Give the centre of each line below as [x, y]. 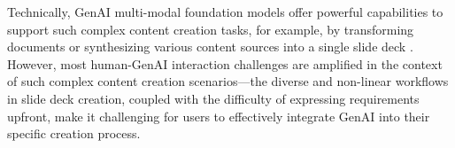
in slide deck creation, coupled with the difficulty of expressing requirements [213, 98]
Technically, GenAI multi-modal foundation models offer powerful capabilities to [225, 12]
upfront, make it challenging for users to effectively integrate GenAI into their [219, 116]
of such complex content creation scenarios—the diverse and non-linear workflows [228, 81]
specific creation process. [74, 133]
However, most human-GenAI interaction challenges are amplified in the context [225, 63]
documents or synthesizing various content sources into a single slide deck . [210, 47]
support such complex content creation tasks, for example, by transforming [211, 29]
